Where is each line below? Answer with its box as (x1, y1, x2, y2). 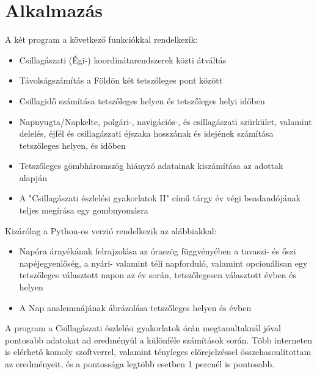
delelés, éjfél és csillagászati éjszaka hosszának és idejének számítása (19, 127, 274, 140)
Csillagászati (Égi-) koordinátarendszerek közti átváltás (19, 53, 227, 66)
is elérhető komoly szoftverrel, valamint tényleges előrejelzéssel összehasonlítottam (5, 345, 312, 358)
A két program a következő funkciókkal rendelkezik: (5, 33, 198, 46)
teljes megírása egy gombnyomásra (19, 204, 148, 217)
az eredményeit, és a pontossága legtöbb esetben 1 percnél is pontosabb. (5, 358, 275, 370)
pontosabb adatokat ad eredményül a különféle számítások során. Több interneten (5, 333, 312, 346)
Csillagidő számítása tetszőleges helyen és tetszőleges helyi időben (19, 94, 265, 107)
